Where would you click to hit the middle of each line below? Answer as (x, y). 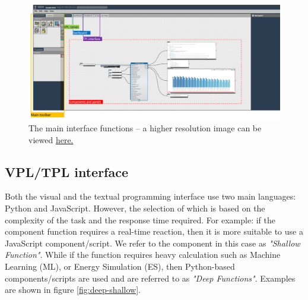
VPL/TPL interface (67, 171)
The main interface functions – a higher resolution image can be (145, 127)
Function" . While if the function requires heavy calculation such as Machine (143, 255)
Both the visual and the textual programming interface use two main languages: (150, 196)
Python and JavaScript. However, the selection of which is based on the (135, 208)
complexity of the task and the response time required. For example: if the (140, 220)
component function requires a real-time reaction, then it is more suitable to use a (154, 231)
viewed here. (51, 139)
